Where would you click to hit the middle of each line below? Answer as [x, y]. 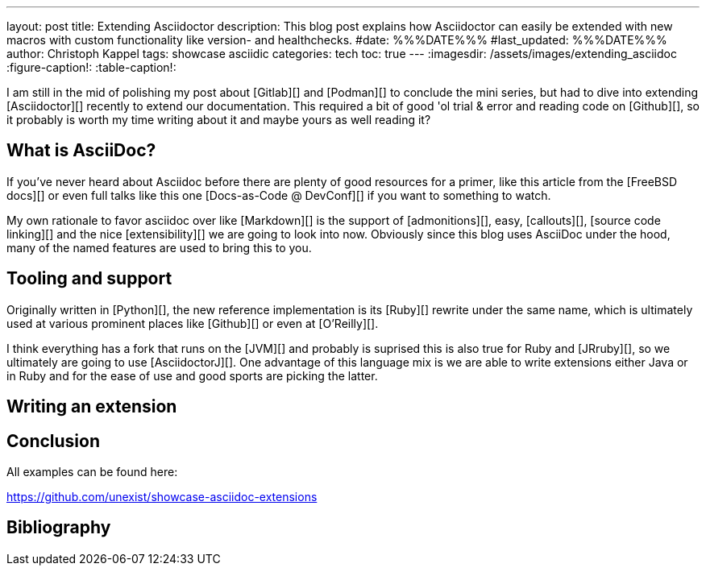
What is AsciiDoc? [81, 151]
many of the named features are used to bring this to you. [159, 247]
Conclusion [54, 441]
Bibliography [59, 528]
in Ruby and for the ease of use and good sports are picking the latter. [192, 375]
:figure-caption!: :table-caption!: [91, 67]
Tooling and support [89, 279]
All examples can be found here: [92, 471]
